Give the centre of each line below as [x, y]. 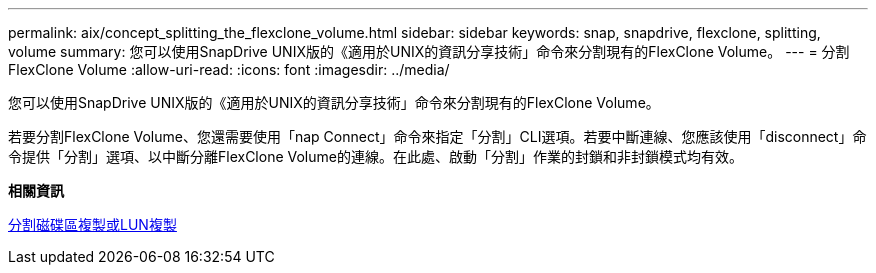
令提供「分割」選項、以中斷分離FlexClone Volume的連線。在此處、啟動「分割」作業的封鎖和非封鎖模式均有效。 [375, 156]
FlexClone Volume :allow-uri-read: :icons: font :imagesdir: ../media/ [229, 69]
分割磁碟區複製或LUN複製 [92, 224]
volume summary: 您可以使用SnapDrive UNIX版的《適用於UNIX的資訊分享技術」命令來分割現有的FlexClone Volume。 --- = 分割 [429, 51]
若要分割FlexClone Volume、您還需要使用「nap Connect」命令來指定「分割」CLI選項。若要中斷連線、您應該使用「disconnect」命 [437, 136]
